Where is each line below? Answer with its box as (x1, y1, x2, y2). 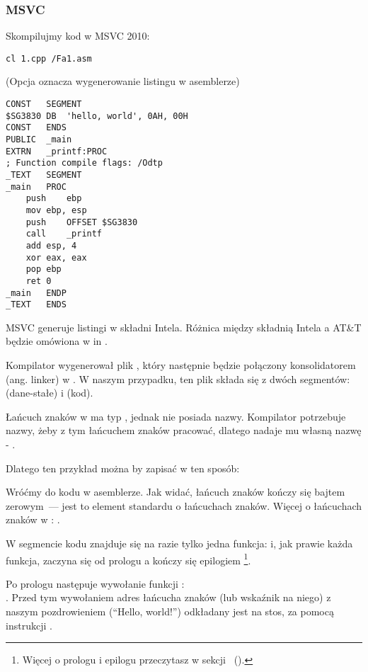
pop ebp (25, 264, 62, 275)
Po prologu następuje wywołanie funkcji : (6, 576, 185, 591)
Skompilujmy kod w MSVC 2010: (6, 28, 150, 43)
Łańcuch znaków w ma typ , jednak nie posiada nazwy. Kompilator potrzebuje (6, 409, 346, 423)
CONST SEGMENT (6, 99, 82, 110)
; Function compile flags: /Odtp (6, 158, 163, 169)
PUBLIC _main (6, 135, 72, 145)
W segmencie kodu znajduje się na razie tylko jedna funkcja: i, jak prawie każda (6, 536, 353, 550)
